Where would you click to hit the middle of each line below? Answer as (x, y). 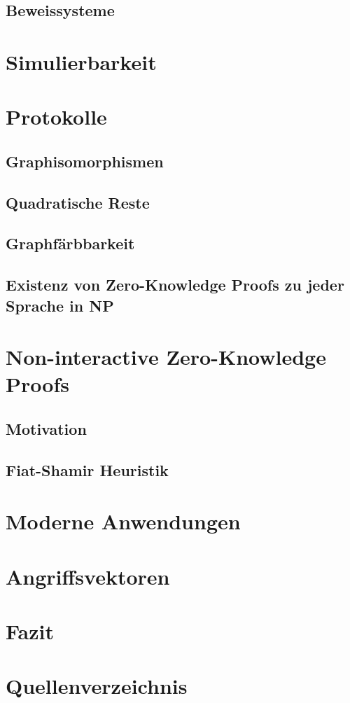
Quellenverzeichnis (97, 686)
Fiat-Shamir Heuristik (87, 469)
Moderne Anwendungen (123, 521)
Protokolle (56, 117)
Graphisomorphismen (85, 161)
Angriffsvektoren (88, 576)
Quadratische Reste (78, 202)
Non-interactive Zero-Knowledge (166, 357)
